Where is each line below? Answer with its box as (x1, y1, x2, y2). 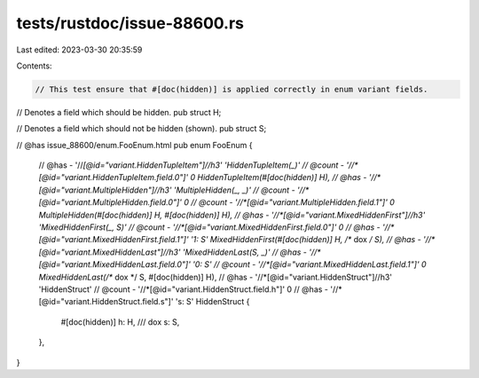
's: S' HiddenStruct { (175, 296, 250, 307)
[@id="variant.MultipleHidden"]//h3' (38, 185, 172, 195)
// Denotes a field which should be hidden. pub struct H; (16, 106, 222, 117)
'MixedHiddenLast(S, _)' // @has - (182, 247, 308, 257)
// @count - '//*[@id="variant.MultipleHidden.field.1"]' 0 (191, 197, 395, 208)
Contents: (16, 60, 52, 71)
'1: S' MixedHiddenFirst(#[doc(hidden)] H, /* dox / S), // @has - (191, 234, 421, 245)
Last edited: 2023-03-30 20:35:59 (16, 44, 143, 55)
